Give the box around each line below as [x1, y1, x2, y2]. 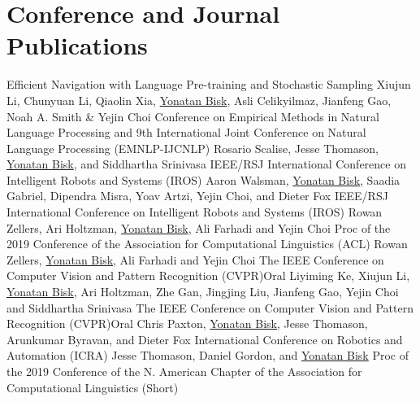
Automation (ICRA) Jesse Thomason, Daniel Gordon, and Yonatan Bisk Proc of [6, 347, 409, 364]
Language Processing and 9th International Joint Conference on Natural [6, 124, 366, 141]
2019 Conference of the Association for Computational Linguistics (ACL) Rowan [6, 235, 408, 252]
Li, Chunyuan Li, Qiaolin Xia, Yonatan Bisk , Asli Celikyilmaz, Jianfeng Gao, [6, 91, 392, 108]
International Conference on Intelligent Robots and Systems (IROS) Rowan [6, 203, 383, 221]
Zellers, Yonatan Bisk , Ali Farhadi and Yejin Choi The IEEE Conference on [6, 251, 384, 268]
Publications [6, 28, 148, 62]
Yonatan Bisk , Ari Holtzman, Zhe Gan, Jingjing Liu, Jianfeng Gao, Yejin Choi [6, 283, 399, 300]
